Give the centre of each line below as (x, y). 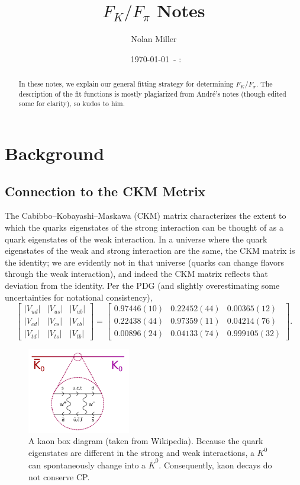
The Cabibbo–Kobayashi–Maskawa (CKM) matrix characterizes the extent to (146, 216)
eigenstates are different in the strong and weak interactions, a (141, 452)
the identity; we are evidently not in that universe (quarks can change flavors (145, 262)
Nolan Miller (154, 39)
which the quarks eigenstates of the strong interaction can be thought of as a (144, 227)
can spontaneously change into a (87, 465)
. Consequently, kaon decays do (215, 465)
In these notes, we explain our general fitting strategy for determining (126, 84)
